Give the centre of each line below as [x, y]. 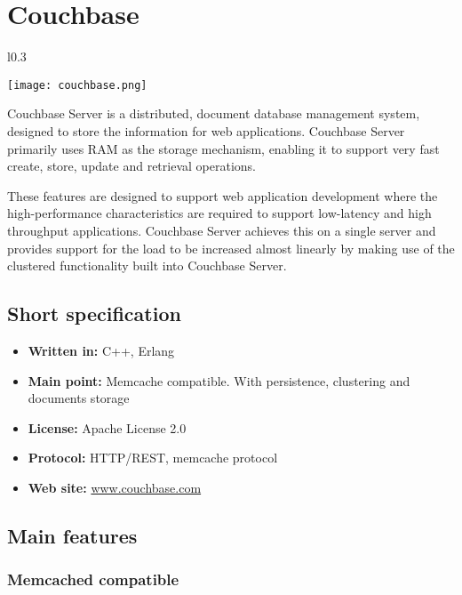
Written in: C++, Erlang [101, 350]
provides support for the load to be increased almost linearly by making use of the [231, 248]
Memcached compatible [93, 579]
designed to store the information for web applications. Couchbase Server [206, 130]
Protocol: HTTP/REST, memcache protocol [153, 458]
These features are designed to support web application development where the [223, 195]
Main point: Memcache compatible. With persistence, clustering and [219, 380]
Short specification [94, 314]
